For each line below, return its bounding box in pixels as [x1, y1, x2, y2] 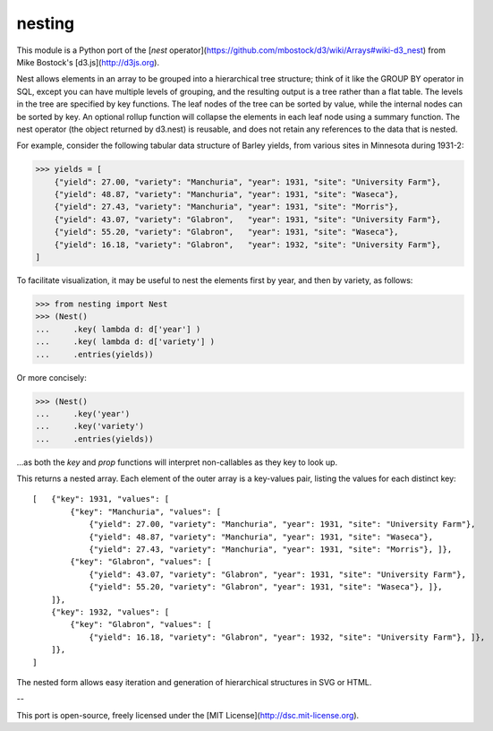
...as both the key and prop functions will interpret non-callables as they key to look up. [16, 457, 338, 468]
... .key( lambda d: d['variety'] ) [35, 337, 215, 347]
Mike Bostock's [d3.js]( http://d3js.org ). [16, 56, 160, 67]
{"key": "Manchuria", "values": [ [70, 506, 222, 517]
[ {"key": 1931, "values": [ [32, 494, 170, 504]
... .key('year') [35, 408, 131, 418]
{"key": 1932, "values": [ [50, 606, 170, 617]
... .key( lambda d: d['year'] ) [35, 323, 201, 334]
